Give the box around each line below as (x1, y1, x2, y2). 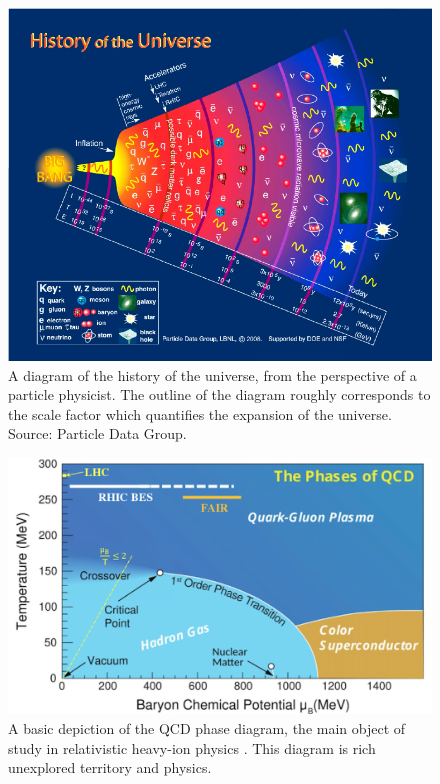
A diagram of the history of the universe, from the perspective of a (8, 364, 417, 385)
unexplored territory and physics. (8, 757, 212, 778)
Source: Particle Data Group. (8, 423, 187, 444)
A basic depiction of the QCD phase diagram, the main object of (8, 717, 406, 738)
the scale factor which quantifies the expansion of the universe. (8, 403, 392, 424)
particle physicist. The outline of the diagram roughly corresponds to (8, 384, 431, 405)
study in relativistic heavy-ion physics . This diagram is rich (8, 737, 376, 758)
